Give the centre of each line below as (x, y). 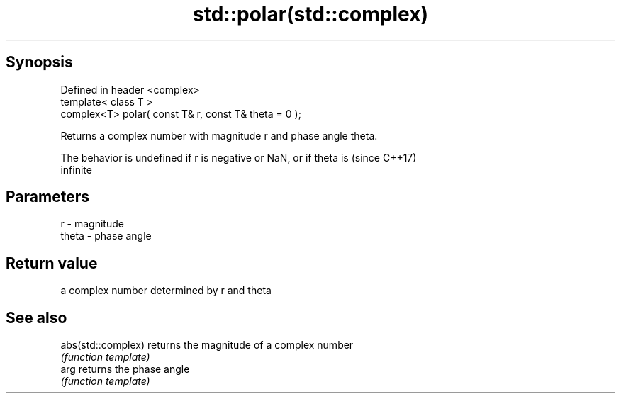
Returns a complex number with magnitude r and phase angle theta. (219, 135)
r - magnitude (92, 224)
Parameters (47, 197)
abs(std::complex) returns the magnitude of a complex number (207, 345)
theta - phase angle (106, 236)
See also (37, 317)
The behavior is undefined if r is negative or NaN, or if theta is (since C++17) (239, 157)
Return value (52, 263)
